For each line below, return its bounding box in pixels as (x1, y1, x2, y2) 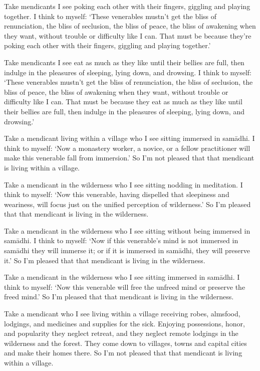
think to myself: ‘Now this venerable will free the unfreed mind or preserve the (4, 281, 245, 292)
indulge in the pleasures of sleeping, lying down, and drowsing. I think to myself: (4, 67, 252, 77)
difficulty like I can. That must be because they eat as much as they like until (4, 96, 242, 107)
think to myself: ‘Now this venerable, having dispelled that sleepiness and (4, 189, 229, 200)
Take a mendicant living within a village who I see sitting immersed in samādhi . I (4, 133, 255, 143)
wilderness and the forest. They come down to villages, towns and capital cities (4, 337, 247, 348)
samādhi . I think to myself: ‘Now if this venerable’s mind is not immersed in (4, 235, 238, 246)
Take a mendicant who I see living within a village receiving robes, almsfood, (4, 308, 240, 319)
